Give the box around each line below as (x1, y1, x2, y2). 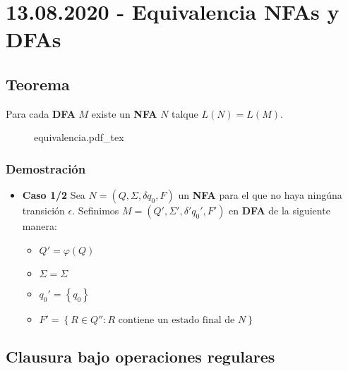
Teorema (6, 73, 70, 95)
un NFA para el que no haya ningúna (178, 188, 342, 202)
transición (22, 203, 65, 218)
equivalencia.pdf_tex (34, 130, 124, 145)
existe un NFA (91, 106, 157, 121)
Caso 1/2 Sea (22, 188, 85, 202)
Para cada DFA (6, 106, 76, 121)
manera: (22, 219, 57, 233)
